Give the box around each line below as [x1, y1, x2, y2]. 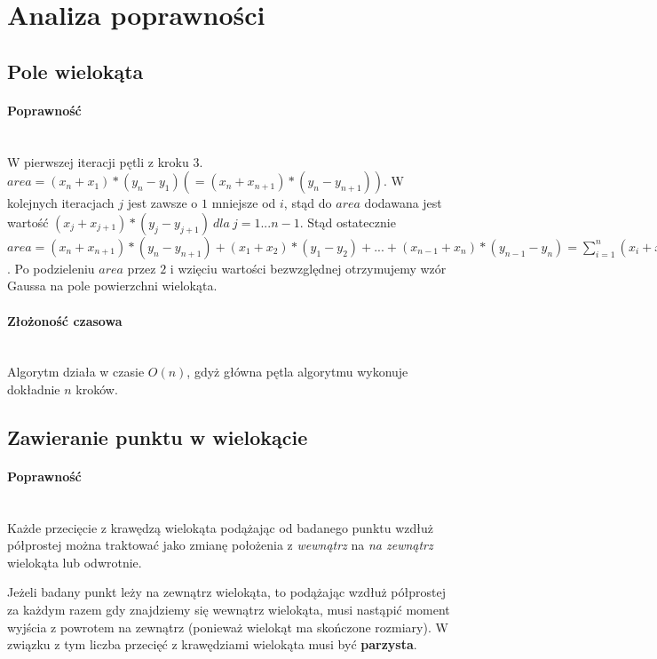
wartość [7, 212, 49, 231]
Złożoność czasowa [7, 311, 123, 329]
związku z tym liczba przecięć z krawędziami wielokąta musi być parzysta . [7, 635, 417, 654]
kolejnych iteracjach [7, 194, 115, 212]
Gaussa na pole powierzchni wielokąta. [7, 276, 218, 295]
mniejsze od [211, 194, 276, 212]
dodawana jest [364, 194, 442, 212]
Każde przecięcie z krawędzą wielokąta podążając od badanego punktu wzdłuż [7, 518, 433, 536]
